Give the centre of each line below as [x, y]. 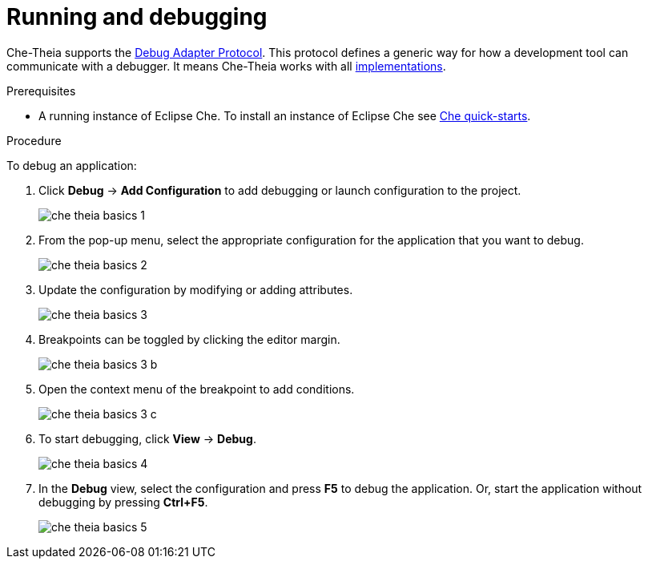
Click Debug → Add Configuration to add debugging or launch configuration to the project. [280, 190]
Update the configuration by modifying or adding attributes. [196, 289]
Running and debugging [137, 17]
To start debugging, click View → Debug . [147, 438]
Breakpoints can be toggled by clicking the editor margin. [189, 339]
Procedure [34, 140]
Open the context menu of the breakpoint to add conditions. [197, 389]
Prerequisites [41, 91]
